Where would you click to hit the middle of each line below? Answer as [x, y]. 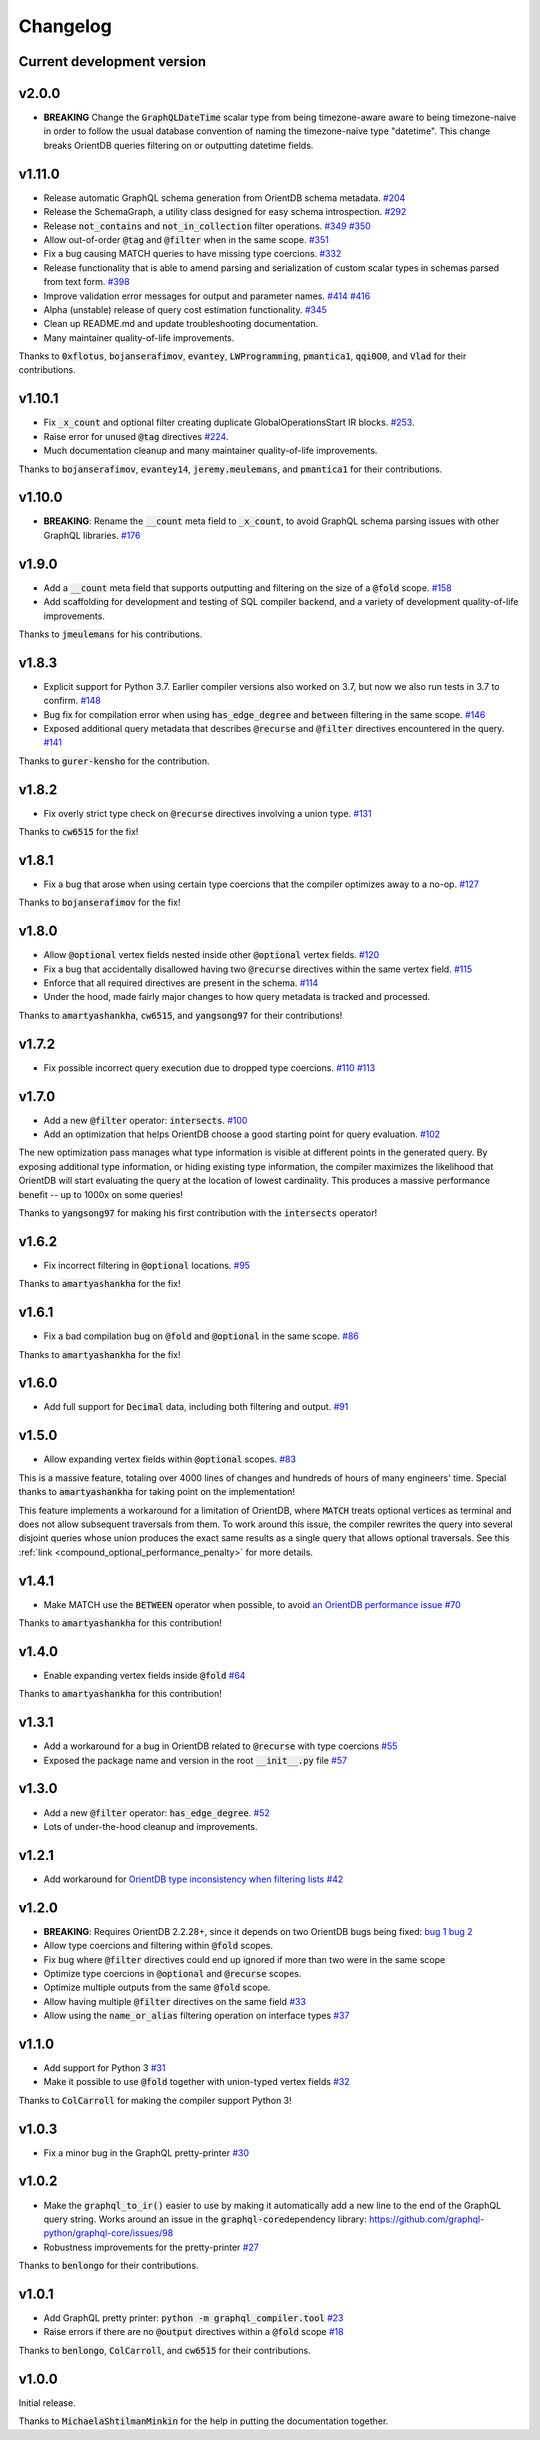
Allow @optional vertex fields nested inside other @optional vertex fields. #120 [211, 955]
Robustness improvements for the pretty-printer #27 [151, 2247]
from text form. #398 [86, 282]
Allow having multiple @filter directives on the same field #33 [175, 2001]
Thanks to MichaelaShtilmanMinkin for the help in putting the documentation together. [203, 2421]
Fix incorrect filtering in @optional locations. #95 [146, 1265]
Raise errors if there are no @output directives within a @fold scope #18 [193, 2332]
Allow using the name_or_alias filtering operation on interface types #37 [196, 2016]
